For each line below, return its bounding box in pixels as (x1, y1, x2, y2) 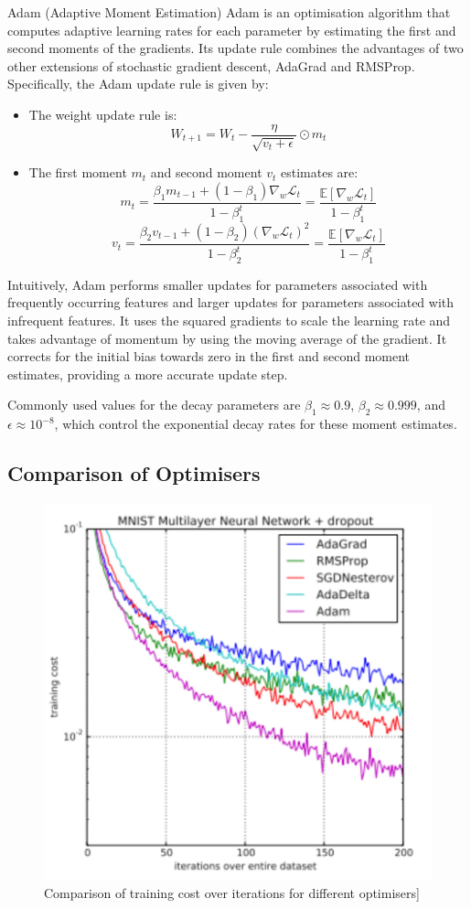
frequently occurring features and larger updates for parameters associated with (7, 293, 455, 312)
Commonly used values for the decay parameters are (7, 395, 301, 414)
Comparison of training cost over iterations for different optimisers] (44, 882, 420, 902)
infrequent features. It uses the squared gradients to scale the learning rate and (7, 311, 451, 330)
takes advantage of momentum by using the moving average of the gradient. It (7, 328, 447, 348)
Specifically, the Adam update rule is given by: (7, 74, 269, 93)
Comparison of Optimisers (7, 459, 261, 487)
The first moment (28, 163, 127, 182)
